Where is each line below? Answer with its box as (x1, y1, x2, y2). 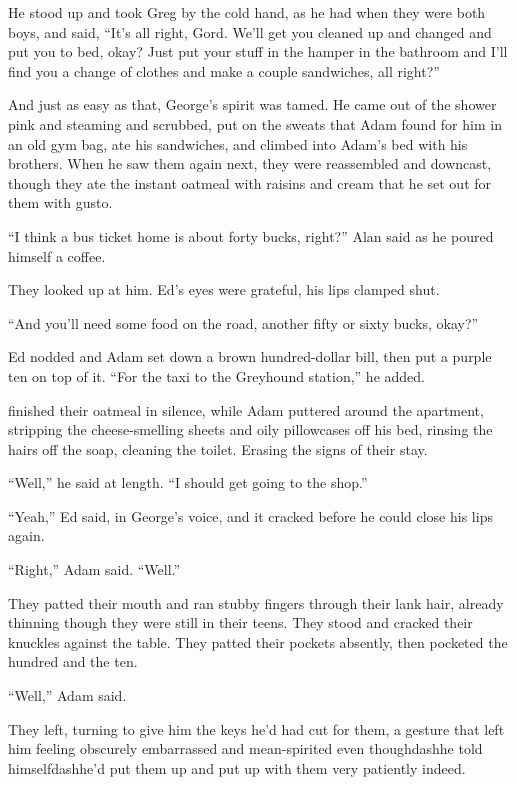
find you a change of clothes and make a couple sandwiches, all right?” (8, 60, 440, 81)
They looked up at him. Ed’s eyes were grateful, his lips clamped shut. (8, 279, 440, 300)
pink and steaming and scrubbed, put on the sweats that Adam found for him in (8, 113, 502, 134)
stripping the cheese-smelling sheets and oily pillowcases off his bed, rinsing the (8, 419, 493, 440)
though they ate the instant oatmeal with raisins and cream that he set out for (8, 172, 492, 193)
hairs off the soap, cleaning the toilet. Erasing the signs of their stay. (8, 438, 428, 459)
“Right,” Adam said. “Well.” (8, 559, 181, 580)
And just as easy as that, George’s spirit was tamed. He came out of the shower (8, 94, 497, 115)
